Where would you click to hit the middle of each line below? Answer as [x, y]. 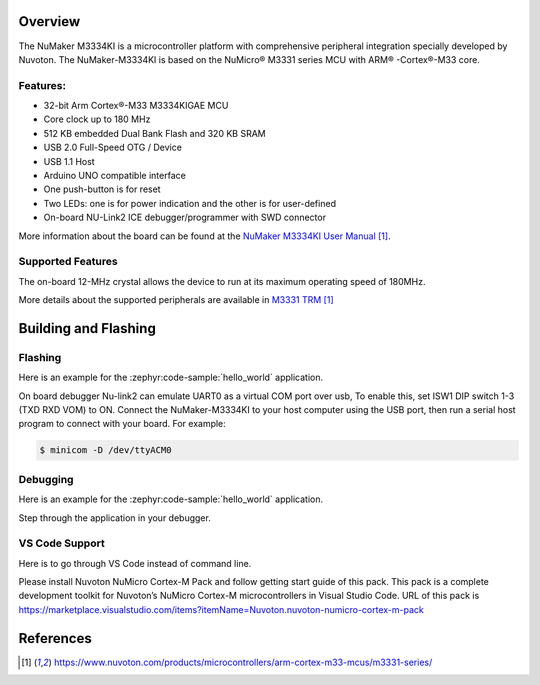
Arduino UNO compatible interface [115, 175]
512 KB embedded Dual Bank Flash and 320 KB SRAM [154, 133]
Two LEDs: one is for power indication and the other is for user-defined [190, 203]
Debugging [46, 479]
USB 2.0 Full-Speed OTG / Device [112, 147]
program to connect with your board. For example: [122, 424]
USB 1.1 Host [69, 161]
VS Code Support [61, 543]
